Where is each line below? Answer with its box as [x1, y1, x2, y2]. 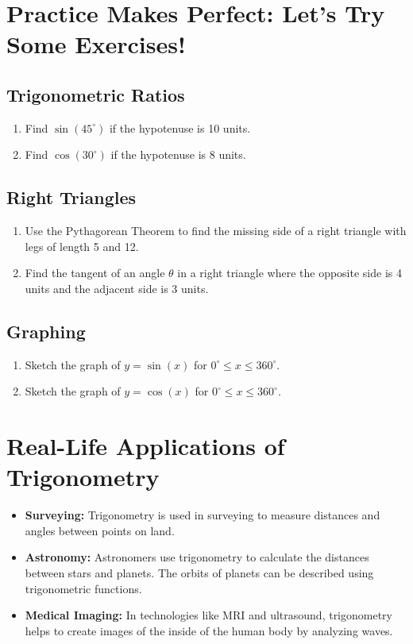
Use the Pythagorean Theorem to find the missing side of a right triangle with [25, 222, 407, 239]
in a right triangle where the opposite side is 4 [177, 264, 402, 281]
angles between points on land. [25, 522, 175, 538]
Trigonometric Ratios [6, 82, 185, 106]
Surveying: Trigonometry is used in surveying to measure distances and [25, 507, 380, 523]
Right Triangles [6, 185, 137, 210]
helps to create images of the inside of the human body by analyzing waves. [25, 622, 393, 638]
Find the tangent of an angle [25, 264, 165, 281]
